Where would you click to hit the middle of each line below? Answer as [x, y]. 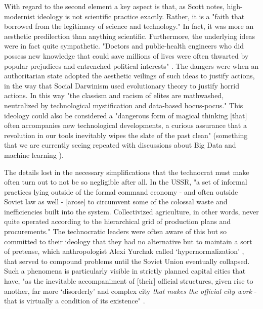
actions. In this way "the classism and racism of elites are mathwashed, [114, 95]
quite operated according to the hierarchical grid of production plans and [117, 221]
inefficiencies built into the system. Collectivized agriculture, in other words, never [131, 211]
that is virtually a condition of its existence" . [75, 301]
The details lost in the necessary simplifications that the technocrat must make [127, 172]
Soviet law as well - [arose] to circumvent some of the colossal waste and [116, 202]
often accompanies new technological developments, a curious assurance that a [125, 125]
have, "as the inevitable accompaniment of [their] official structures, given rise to [129, 281]
